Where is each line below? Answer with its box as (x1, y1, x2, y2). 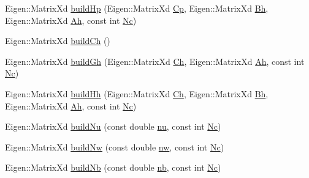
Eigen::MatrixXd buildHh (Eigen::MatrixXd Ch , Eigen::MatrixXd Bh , (5, 87, 269, 100)
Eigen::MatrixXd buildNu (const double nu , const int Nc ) (5, 120, 221, 133)
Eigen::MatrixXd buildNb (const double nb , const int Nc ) (5, 161, 221, 174)
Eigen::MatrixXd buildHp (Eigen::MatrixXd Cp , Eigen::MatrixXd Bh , (5, 2, 269, 14)
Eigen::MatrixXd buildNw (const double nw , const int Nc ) (5, 140, 224, 153)
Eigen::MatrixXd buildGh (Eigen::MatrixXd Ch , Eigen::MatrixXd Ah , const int (5, 54, 305, 67)
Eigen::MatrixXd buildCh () (5, 34, 110, 47)
